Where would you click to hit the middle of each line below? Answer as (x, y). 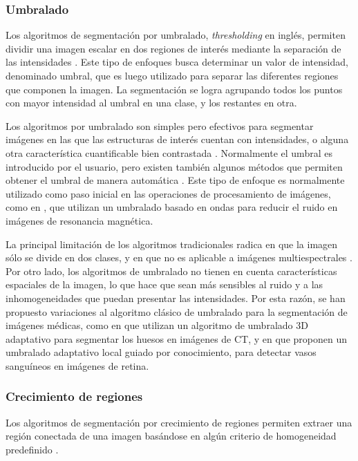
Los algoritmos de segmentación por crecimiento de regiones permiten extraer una (179, 422)
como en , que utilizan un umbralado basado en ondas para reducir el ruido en (172, 207)
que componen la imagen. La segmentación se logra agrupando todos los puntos (174, 89)
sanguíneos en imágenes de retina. (77, 365)
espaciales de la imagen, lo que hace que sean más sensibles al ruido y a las (164, 284)
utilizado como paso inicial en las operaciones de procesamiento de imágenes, (168, 193)
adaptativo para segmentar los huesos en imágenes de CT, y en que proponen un (176, 338)
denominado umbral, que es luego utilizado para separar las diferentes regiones (172, 75)
